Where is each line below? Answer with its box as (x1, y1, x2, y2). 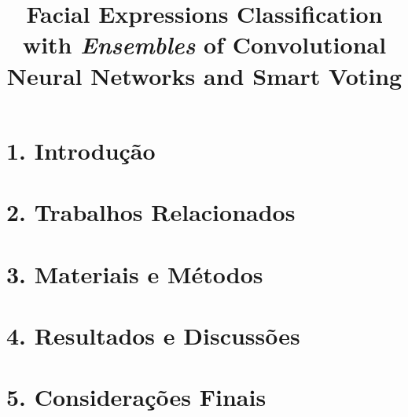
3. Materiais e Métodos (6, 257, 263, 290)
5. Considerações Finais (6, 381, 266, 413)
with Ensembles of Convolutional (22, 28, 387, 61)
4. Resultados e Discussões (6, 319, 300, 351)
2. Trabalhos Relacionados (6, 196, 296, 228)
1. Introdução (6, 134, 156, 166)
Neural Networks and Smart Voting (6, 59, 402, 91)
